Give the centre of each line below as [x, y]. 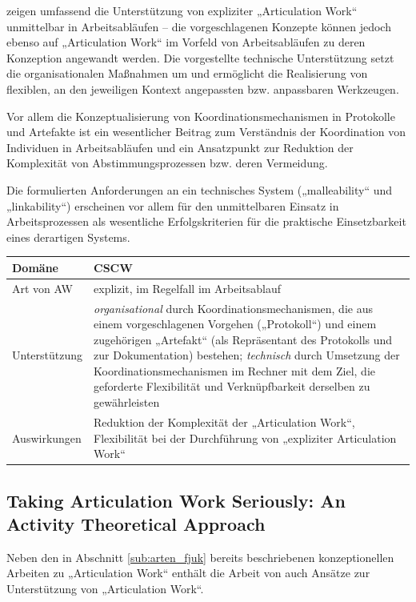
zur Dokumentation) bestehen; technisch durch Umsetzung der [247, 355]
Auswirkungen [47, 437]
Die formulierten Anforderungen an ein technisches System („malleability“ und [200, 189]
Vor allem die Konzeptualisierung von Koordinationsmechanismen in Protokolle [201, 116]
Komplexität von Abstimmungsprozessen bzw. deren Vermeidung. [167, 163]
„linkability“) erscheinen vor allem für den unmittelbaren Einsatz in [173, 205]
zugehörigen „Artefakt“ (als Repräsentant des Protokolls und [243, 339]
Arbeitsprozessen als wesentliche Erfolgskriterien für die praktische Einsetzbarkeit [206, 221]
